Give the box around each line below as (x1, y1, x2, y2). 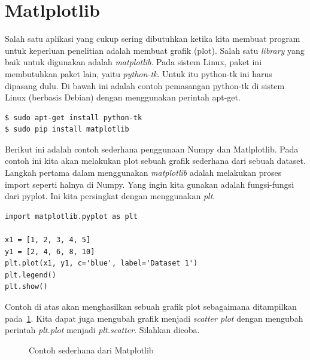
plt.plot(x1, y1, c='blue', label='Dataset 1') (5, 259, 198, 268)
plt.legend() (5, 270, 56, 279)
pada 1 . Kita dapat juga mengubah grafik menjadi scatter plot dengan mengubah (5, 312, 303, 324)
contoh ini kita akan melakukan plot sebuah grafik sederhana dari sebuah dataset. (5, 154, 306, 167)
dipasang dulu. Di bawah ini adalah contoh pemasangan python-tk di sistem (5, 79, 285, 91)
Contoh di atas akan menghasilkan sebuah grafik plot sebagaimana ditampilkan (5, 300, 297, 312)
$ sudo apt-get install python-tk (5, 113, 142, 122)
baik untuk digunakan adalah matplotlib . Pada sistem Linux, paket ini (5, 56, 262, 68)
